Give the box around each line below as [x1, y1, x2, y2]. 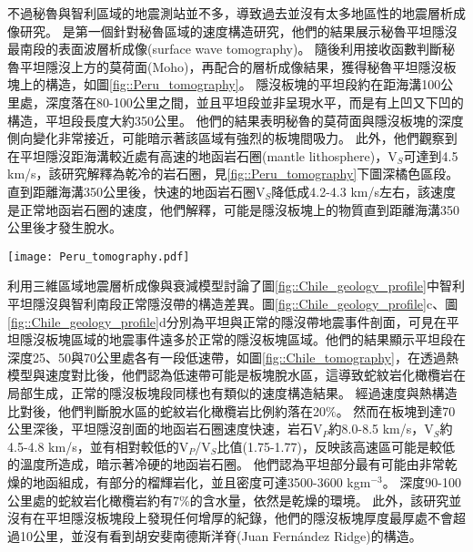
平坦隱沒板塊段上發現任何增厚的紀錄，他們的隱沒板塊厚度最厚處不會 [45, 508, 453, 527]
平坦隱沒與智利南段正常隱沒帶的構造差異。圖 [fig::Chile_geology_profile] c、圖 [7, 293, 458, 312]
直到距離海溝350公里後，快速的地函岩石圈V [7, 181, 266, 200]
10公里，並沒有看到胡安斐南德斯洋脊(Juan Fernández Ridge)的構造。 [19, 526, 422, 545]
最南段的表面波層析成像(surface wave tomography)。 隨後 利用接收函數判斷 [7, 39, 443, 58]
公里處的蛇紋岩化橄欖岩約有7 [7, 490, 179, 509]
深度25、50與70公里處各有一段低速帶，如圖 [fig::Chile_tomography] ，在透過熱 [7, 347, 458, 366]
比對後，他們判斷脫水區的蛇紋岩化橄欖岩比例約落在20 [7, 401, 326, 420]
